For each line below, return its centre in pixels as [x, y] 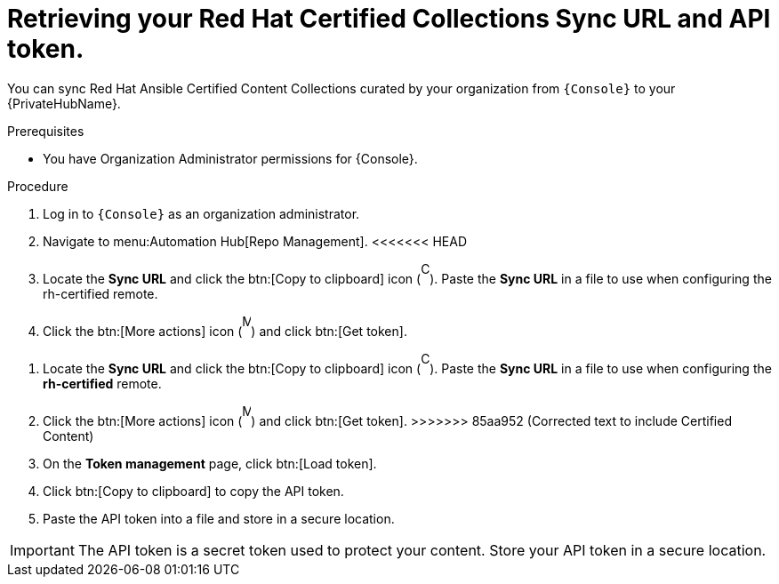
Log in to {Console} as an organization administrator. [201, 213]
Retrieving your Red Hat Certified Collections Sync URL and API [389, 19]
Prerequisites [46, 131]
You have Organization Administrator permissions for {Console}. [230, 158]
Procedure [38, 186]
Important [42, 550]
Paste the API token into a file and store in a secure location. [219, 518]
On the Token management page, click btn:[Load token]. [210, 463]
